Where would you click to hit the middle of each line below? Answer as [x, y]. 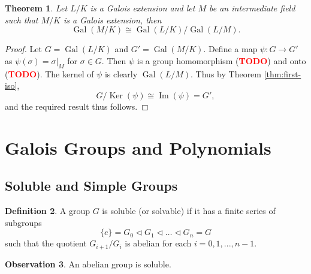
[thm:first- [283, 73]
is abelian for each [158, 243]
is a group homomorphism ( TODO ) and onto [221, 60]
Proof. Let [23, 49]
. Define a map [230, 49]
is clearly [121, 73]
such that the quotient [46, 243]
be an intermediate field [252, 8]
